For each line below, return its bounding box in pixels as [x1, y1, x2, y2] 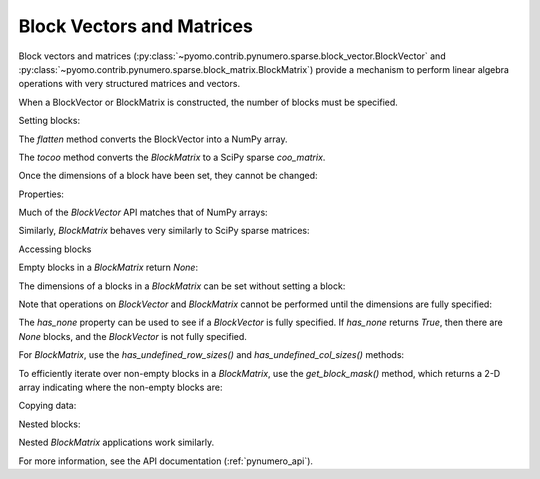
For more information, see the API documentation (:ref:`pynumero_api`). [18, 455, 314, 467]
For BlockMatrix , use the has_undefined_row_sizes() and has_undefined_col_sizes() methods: [18, 349, 405, 361]
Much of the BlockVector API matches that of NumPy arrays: [18, 206, 269, 219]
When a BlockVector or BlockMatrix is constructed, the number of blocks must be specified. [18, 96, 399, 108]
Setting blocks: [18, 115, 80, 127]
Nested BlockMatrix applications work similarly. [18, 436, 215, 449]
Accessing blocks [18, 243, 92, 255]
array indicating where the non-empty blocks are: [18, 381, 223, 393]
